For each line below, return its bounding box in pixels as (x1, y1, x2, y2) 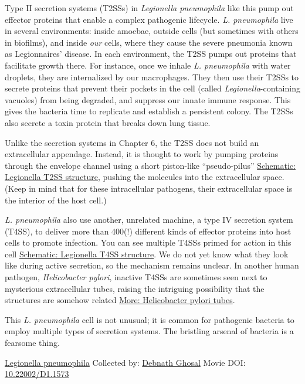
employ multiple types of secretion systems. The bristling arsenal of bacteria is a (5, 325, 294, 337)
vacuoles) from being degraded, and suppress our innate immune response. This (5, 93, 291, 106)
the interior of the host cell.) (5, 193, 107, 206)
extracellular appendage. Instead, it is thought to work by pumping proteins (5, 148, 279, 160)
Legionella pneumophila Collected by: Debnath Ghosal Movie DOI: (5, 356, 246, 368)
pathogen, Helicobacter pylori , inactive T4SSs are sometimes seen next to (5, 271, 267, 283)
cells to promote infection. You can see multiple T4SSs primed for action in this (5, 236, 292, 249)
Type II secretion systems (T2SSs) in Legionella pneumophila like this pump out (5, 2, 294, 13)
